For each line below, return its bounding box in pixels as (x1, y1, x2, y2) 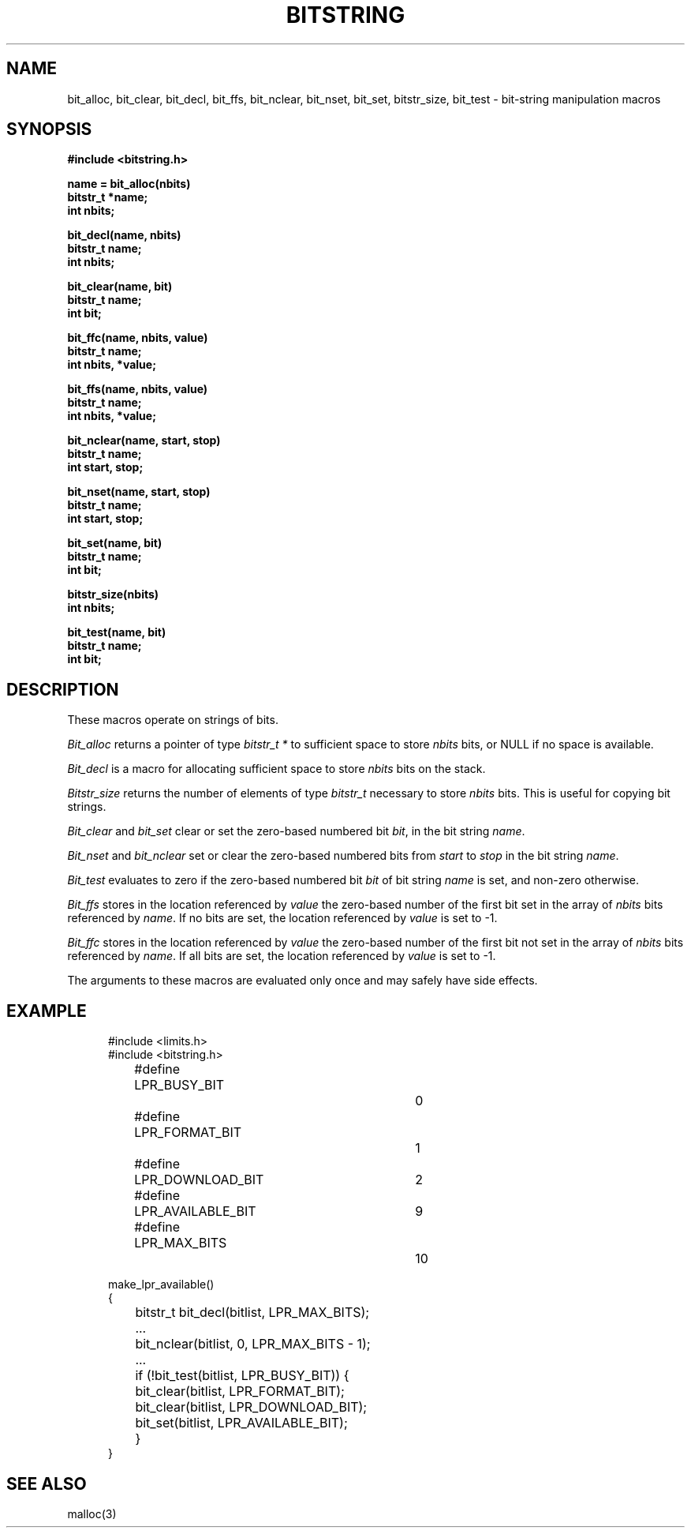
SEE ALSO (6, 1473, 87, 1494)
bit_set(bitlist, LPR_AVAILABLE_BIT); (135, 1415, 348, 1431)
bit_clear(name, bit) (67, 279, 173, 294)
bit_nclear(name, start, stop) (67, 433, 221, 448)
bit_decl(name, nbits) (67, 228, 181, 242)
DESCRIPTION (6, 679, 119, 699)
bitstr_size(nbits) (67, 587, 159, 602)
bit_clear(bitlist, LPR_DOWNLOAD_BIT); (135, 1399, 368, 1416)
